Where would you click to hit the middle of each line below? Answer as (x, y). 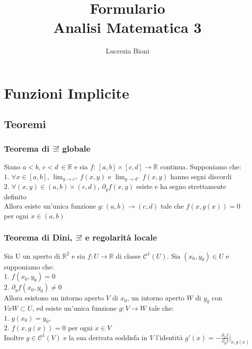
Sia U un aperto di (32, 255)
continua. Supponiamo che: (201, 167)
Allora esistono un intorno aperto (54, 298)
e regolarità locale (121, 237)
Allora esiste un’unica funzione (50, 206)
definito (15, 196)
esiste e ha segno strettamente (181, 186)
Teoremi (25, 124)
